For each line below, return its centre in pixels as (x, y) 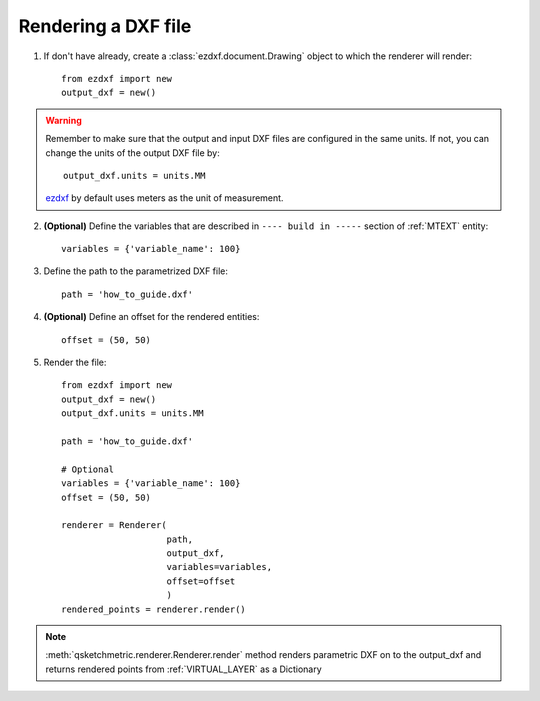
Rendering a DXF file (105, 26)
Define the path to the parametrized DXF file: (136, 271)
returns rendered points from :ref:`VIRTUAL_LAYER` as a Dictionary (183, 669)
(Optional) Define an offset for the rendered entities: (151, 317)
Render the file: (75, 362)
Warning (63, 120)
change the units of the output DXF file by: (132, 152)
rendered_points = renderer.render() (154, 609)
